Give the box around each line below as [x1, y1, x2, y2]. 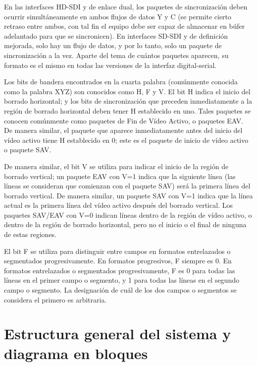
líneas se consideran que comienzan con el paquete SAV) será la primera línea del [4, 181, 251, 191]
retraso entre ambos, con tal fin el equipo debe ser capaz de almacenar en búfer [4, 21, 245, 31]
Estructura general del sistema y [4, 323, 231, 344]
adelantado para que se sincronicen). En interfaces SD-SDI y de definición [4, 30, 228, 41]
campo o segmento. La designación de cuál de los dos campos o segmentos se [4, 285, 237, 295]
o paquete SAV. [4, 144, 51, 155]
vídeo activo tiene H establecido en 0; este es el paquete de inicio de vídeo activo [4, 134, 249, 145]
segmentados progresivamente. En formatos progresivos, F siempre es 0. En [4, 255, 232, 266]
